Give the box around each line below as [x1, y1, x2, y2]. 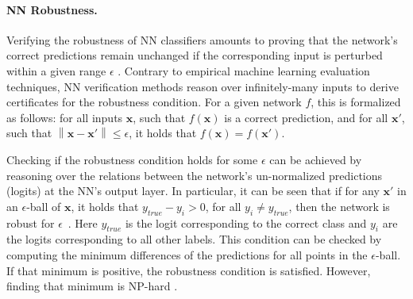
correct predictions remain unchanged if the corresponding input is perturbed [6, 47, 383, 63]
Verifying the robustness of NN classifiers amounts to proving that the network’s [6, 31, 398, 48]
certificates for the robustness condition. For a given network [6, 94, 302, 110]
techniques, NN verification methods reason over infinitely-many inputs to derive [6, 78, 399, 94]
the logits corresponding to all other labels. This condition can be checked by [6, 231, 382, 247]
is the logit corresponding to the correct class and [125, 214, 367, 231]
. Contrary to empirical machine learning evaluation [118, 62, 370, 79]
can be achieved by [269, 151, 362, 167]
